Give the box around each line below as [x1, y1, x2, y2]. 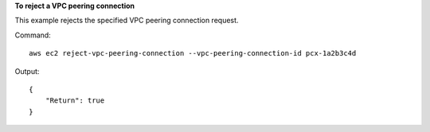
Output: [14, 66, 40, 76]
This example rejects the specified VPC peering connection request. [14, 16, 239, 25]
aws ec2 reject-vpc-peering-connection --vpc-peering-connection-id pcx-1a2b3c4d [29, 49, 357, 58]
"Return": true [45, 96, 105, 105]
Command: [14, 30, 51, 40]
